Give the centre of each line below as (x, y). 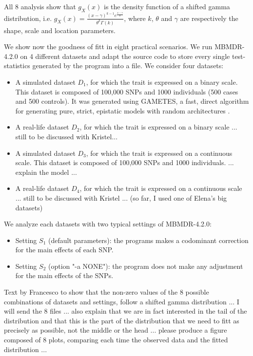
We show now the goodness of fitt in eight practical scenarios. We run (108, 47)
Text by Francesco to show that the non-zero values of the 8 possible (107, 292)
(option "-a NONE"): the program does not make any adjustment (146, 266)
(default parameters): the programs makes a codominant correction (148, 240)
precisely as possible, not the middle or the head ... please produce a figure (116, 330)
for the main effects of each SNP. (64, 250)
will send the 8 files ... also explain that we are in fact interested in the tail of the (126, 311)
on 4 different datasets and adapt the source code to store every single (125, 56)
